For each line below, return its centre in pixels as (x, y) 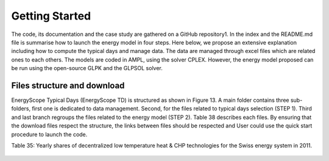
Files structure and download (68, 85)
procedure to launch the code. (49, 134)
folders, (21, 109)
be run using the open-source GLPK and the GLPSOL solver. (87, 68)
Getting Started (51, 16)
